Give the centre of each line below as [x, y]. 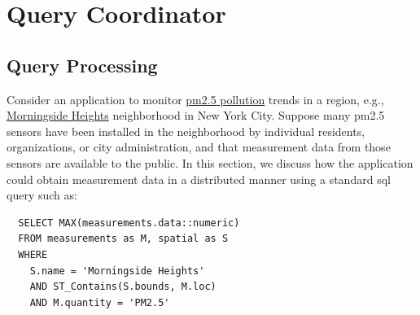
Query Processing [82, 65]
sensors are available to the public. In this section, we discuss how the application [210, 162]
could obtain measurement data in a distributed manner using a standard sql [199, 179]
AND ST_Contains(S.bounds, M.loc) [123, 287]
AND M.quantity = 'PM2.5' [100, 302]
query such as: [42, 195]
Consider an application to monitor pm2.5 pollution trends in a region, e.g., [195, 99]
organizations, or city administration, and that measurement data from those [199, 147]
